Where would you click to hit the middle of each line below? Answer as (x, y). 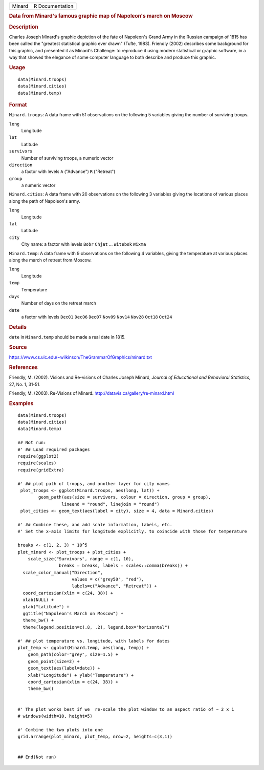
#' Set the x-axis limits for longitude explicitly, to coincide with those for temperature (132, 532)
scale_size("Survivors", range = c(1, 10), (81, 559)
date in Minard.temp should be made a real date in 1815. (67, 337)
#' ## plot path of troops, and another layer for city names (94, 483)
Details (18, 327)
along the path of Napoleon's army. (45, 201)
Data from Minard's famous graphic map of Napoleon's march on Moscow (101, 16)
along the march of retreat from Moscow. (50, 260)
